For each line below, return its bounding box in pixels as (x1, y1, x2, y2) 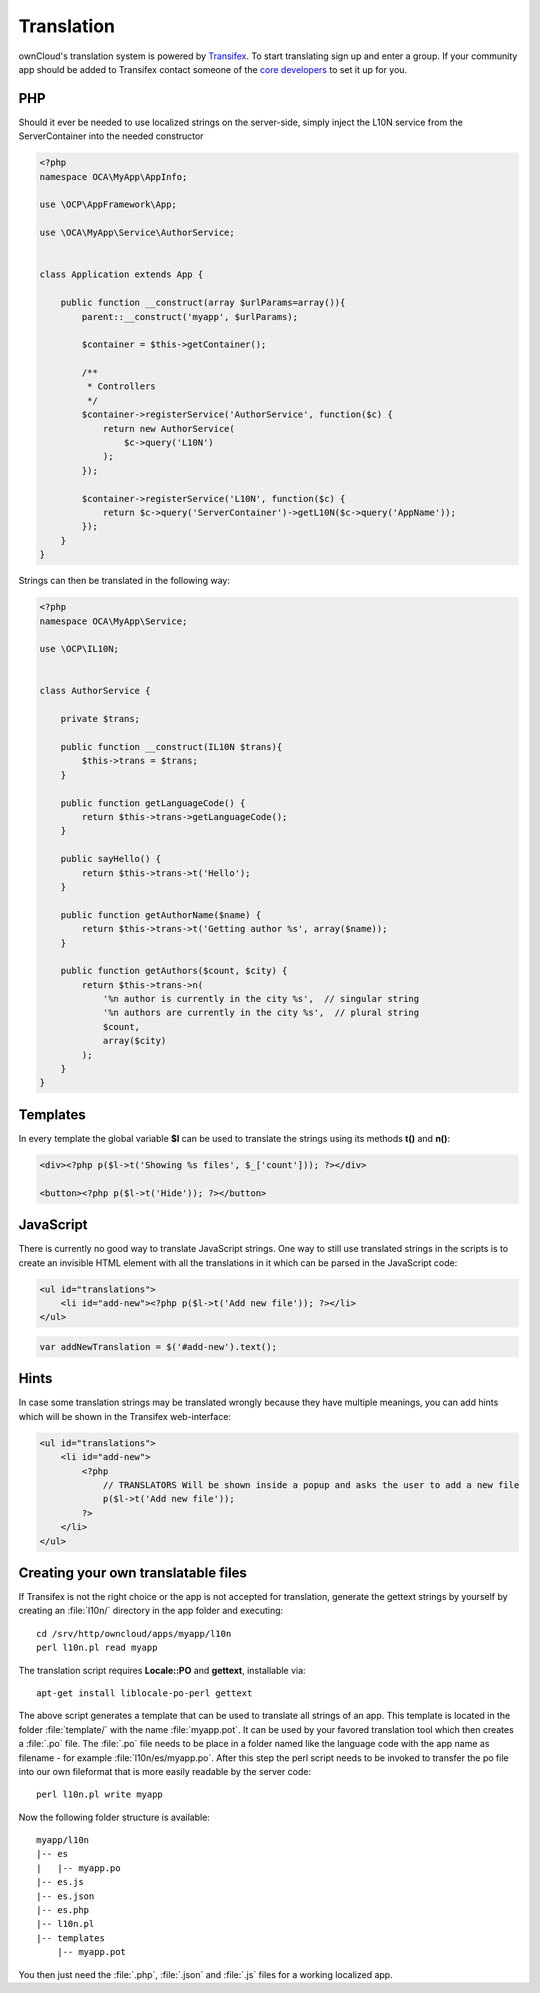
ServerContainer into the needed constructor (18, 130, 204, 142)
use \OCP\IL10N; (39, 643, 120, 655)
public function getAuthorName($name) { (60, 909, 262, 920)
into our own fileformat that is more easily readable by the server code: (18, 1765, 312, 1777)
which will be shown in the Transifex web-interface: (18, 1410, 232, 1422)
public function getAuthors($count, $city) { (60, 965, 288, 977)
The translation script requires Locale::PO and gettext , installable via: (18, 1664, 306, 1676)
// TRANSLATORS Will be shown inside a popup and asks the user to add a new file (102, 1479, 520, 1490)
